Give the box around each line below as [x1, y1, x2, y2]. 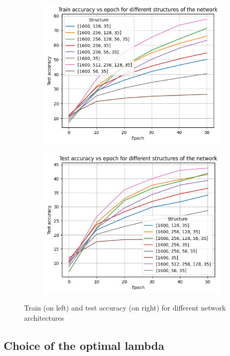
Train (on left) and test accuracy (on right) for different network [24, 302, 226, 313]
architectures [24, 312, 64, 323]
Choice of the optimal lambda [4, 337, 165, 353]
